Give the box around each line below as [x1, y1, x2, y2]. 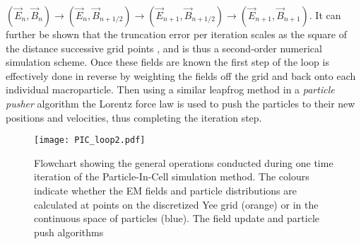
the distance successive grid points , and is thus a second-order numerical [6, 40, 322, 55]
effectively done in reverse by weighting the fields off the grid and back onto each [6, 68, 356, 83]
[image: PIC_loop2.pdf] [34, 135, 146, 146]
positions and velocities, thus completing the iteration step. [6, 110, 262, 124]
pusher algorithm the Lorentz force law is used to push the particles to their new [6, 95, 355, 110]
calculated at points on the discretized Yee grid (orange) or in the [34, 197, 319, 211]
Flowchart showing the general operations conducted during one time [34, 155, 333, 170]
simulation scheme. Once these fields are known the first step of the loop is [6, 54, 329, 69]
